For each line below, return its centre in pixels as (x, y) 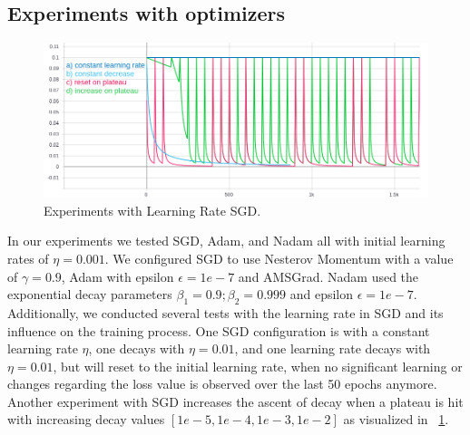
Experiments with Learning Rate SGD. (152, 210)
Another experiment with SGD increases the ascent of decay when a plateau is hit (235, 401)
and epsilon (322, 294)
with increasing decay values (86, 419)
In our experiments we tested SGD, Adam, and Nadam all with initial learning (226, 241)
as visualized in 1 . (396, 419)
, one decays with (137, 348)
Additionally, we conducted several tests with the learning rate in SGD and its (225, 312)
